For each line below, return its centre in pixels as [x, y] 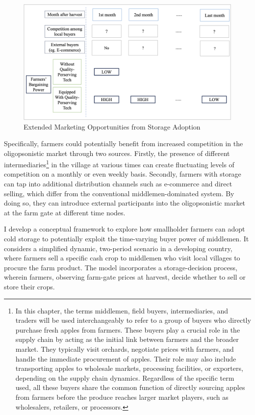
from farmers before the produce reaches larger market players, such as [122, 397]
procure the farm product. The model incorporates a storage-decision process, [121, 267]
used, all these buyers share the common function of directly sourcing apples [130, 387]
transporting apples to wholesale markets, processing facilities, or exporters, [129, 368]
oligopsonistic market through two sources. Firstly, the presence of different [117, 153]
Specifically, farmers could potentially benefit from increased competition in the [124, 143]
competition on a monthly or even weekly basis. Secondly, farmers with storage [123, 174]
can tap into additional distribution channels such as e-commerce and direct [118, 184]
